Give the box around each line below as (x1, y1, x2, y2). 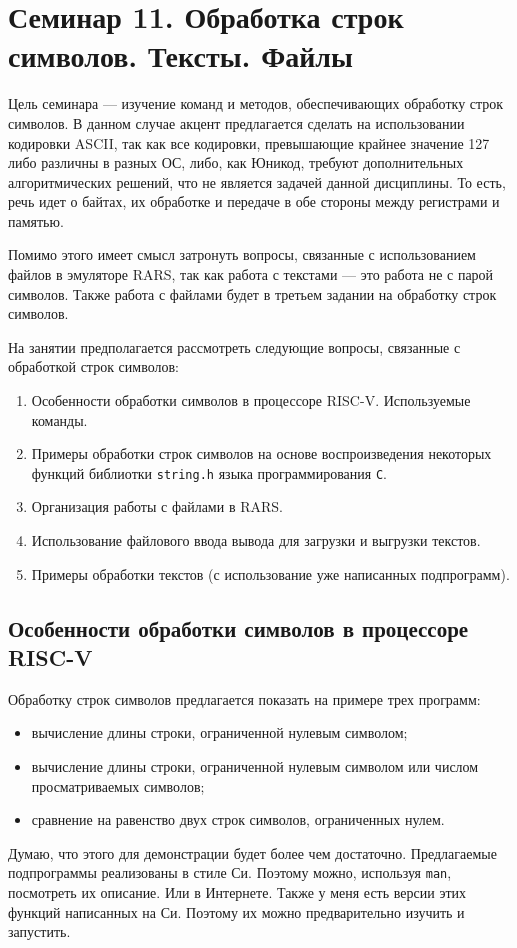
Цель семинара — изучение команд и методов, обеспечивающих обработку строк (8, 93, 504, 114)
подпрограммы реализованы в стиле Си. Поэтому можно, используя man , (8, 862, 452, 883)
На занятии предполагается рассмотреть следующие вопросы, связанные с (8, 336, 461, 357)
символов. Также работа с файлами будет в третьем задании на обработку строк (8, 283, 497, 304)
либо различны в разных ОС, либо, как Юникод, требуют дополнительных (8, 152, 464, 173)
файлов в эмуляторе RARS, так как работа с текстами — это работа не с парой (8, 264, 494, 285)
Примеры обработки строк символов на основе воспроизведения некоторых (31, 443, 492, 464)
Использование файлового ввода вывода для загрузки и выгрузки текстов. (31, 530, 481, 551)
